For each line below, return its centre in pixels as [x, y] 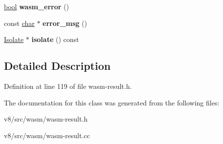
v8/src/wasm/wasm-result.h [46, 119]
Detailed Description [57, 66]
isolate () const [55, 39]
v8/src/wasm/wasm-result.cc [47, 135]
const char [19, 23]
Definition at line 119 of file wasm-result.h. [68, 86]
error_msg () [65, 23]
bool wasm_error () [36, 6]
